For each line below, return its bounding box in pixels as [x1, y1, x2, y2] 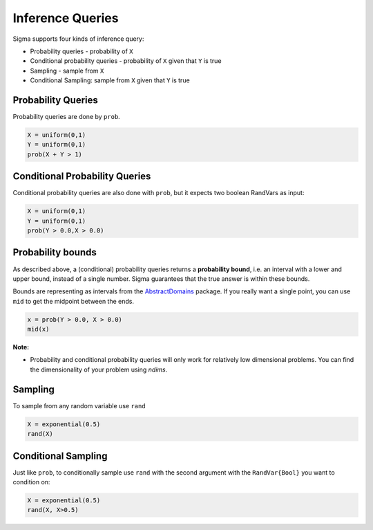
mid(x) [27, 325, 50, 333]
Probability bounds [12, 246, 97, 259]
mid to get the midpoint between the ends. [12, 297, 135, 305]
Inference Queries [12, 10, 119, 26]
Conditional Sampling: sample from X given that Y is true [30, 76, 190, 84]
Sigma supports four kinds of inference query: [12, 35, 144, 43]
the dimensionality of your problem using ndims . [30, 365, 168, 374]
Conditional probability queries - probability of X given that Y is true [30, 57, 222, 65]
